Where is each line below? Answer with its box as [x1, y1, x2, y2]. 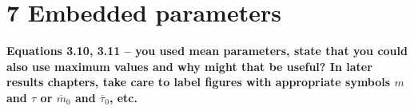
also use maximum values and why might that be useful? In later [6, 57, 372, 74]
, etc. [109, 89, 137, 105]
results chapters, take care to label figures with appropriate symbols [6, 73, 391, 90]
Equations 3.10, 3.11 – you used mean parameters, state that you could [6, 42, 408, 59]
